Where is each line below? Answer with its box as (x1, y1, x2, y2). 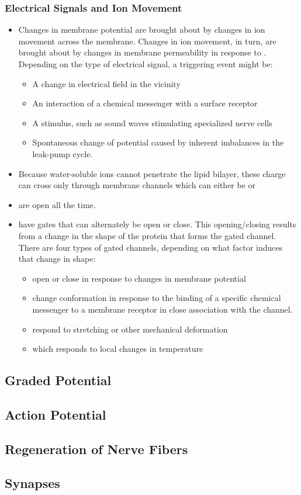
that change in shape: (18, 252, 96, 265)
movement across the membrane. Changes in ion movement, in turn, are (18, 34, 276, 47)
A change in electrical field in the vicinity (32, 77, 181, 89)
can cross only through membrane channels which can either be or (18, 179, 256, 191)
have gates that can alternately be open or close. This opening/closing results (18, 218, 296, 230)
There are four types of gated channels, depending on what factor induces (18, 241, 283, 253)
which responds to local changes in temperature (32, 342, 203, 355)
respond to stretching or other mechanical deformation (32, 323, 228, 335)
